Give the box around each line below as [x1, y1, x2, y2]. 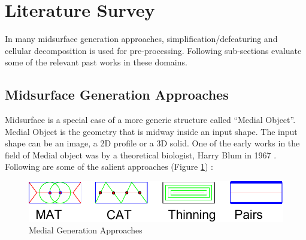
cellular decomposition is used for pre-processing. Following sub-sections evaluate [5, 44, 302, 56]
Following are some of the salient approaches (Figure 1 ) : [5, 160, 213, 173]
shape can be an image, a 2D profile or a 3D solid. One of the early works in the [5, 137, 300, 149]
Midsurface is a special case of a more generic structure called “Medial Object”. [5, 113, 296, 126]
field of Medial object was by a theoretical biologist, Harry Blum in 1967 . [5, 148, 277, 161]
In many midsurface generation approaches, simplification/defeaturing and [5, 32, 278, 45]
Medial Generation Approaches [29, 224, 143, 236]
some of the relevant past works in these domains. [5, 56, 187, 68]
